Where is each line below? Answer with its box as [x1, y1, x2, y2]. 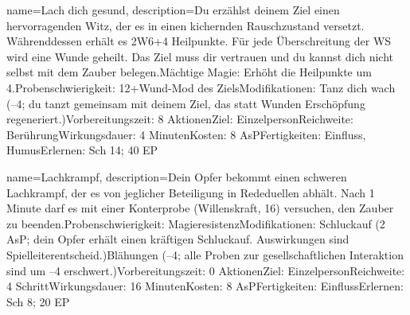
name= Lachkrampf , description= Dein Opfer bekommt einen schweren [6, 168, 347, 185]
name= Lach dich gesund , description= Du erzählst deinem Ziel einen [6, 2, 340, 17]
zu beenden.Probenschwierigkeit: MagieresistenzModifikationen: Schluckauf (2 [6, 215, 385, 231]
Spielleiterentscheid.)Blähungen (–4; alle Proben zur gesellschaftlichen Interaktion [6, 246, 404, 262]
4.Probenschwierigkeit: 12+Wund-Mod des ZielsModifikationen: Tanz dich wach [6, 79, 396, 95]
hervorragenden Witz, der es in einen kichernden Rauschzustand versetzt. [6, 17, 365, 33]
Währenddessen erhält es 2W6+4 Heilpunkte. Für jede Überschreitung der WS [6, 33, 392, 49]
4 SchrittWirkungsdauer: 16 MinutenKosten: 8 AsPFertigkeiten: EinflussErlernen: [6, 278, 404, 294]
